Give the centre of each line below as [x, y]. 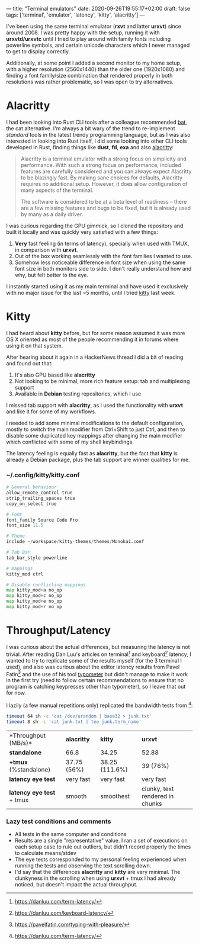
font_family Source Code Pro [42, 520]
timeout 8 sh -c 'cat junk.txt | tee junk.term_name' [74, 722]
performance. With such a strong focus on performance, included [101, 165]
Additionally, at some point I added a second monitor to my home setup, [94, 63]
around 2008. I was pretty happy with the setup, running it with [83, 33]
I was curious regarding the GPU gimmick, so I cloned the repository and [95, 226]
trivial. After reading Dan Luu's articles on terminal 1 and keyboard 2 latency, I [99, 654]
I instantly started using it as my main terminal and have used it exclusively [97, 286]
